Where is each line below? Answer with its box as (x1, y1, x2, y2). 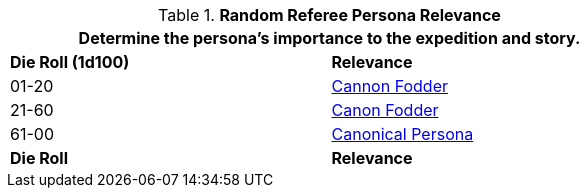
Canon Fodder (331, 100, 439, 120)
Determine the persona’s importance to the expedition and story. (78, 28, 581, 48)
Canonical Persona (331, 124, 474, 144)
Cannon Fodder (331, 76, 448, 96)
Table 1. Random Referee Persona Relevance (158, 5, 501, 25)
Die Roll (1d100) (10, 52, 130, 72)
